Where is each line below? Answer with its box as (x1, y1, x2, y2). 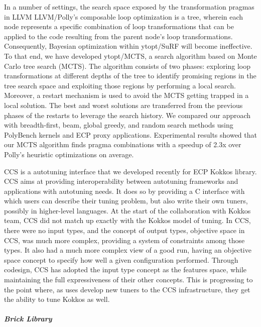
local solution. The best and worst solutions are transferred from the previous (4, 99, 243, 110)
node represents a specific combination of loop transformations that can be (4, 21, 234, 32)
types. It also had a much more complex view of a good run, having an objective (4, 245, 251, 255)
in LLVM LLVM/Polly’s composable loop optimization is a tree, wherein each (4, 11, 243, 22)
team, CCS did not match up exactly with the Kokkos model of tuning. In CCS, (4, 215, 251, 226)
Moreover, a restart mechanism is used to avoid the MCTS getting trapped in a (4, 90, 249, 100)
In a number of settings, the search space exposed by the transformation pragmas (4, 2, 254, 12)
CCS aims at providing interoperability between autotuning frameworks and (4, 176, 238, 186)
